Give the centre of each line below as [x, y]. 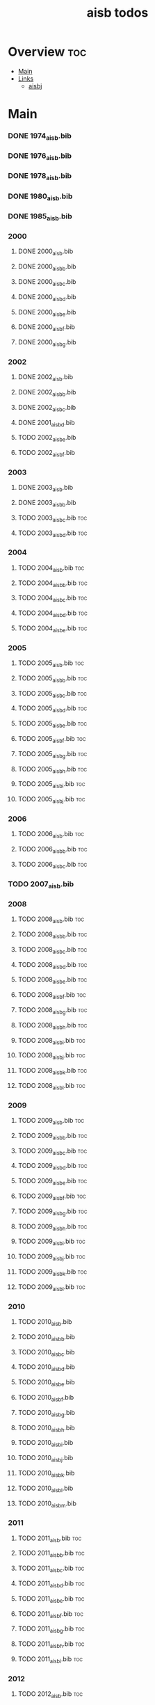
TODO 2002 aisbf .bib [47, 454]
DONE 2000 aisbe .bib [47, 313]
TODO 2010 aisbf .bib [46, 1398]
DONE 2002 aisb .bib [46, 378]
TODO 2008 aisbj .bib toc [51, 1056]
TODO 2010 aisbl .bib [46, 1489]
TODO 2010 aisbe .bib [46, 1383]
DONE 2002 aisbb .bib [47, 393]
